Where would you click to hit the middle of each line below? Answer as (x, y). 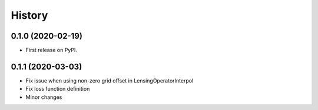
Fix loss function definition (58, 89)
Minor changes (44, 97)
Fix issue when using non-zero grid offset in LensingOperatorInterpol (110, 80)
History (29, 15)
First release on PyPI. (52, 50)
